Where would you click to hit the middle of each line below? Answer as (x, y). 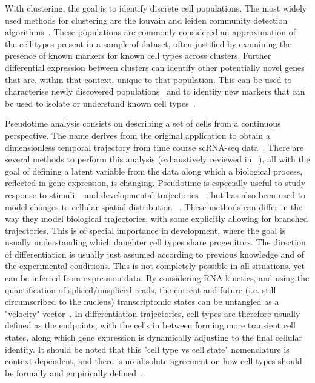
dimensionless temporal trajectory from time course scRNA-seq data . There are (154, 147)
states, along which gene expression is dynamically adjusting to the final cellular (154, 337)
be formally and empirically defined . (74, 372)
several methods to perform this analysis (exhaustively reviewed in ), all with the (157, 159)
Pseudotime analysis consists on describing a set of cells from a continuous (143, 123)
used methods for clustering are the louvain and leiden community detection (146, 20)
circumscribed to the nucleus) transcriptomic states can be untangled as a (142, 301)
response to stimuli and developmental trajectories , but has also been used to (155, 194)
